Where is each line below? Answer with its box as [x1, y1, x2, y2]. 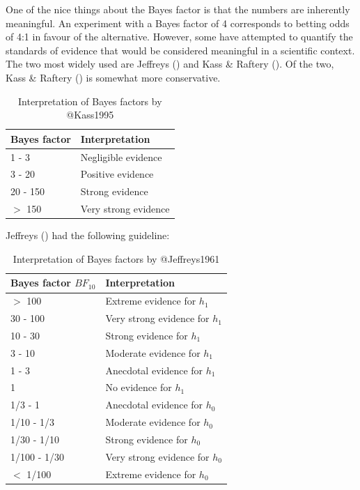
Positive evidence [80, 167, 154, 181]
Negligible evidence [80, 149, 162, 164]
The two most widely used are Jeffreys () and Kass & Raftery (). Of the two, [6, 56, 334, 71]
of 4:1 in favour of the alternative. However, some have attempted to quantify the [6, 29, 353, 44]
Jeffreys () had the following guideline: [6, 228, 170, 243]
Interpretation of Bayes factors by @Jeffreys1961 [13, 251, 220, 266]
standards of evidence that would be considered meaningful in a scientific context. [6, 43, 355, 57]
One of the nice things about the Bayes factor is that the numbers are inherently [6, 2, 350, 16]
